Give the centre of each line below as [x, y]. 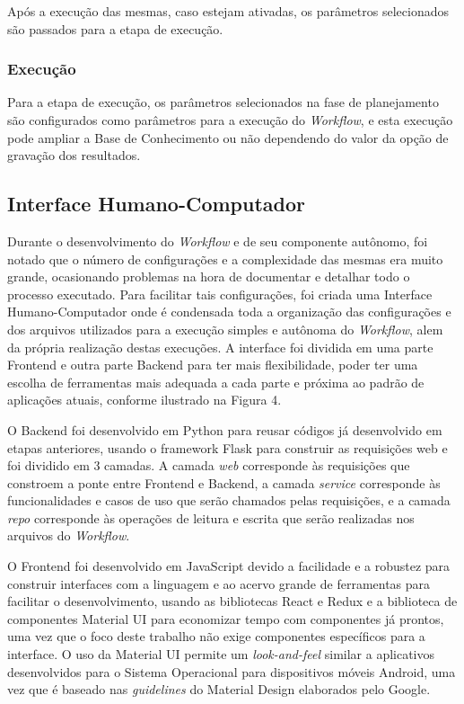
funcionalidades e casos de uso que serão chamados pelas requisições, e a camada [229, 500]
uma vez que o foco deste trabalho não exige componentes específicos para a [216, 636]
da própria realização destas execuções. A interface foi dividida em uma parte [220, 347]
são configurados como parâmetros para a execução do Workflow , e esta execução [230, 120]
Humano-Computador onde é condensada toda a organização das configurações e [229, 312]
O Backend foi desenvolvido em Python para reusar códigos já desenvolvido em [225, 429]
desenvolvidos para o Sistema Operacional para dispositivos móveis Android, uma [232, 671]
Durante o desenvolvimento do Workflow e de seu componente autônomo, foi [218, 241]
